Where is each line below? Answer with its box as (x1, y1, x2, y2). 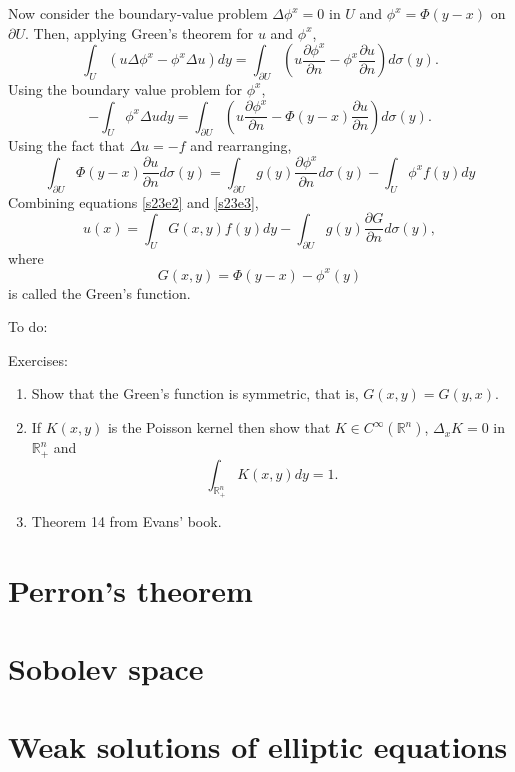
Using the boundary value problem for (8, 78, 242, 99)
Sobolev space (8, 647, 204, 688)
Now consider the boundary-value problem (8, 3, 268, 23)
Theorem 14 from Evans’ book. (31, 510, 222, 531)
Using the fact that (8, 135, 125, 156)
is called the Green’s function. (8, 282, 191, 303)
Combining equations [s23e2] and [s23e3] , (8, 191, 259, 212)
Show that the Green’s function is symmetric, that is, (31, 383, 359, 404)
